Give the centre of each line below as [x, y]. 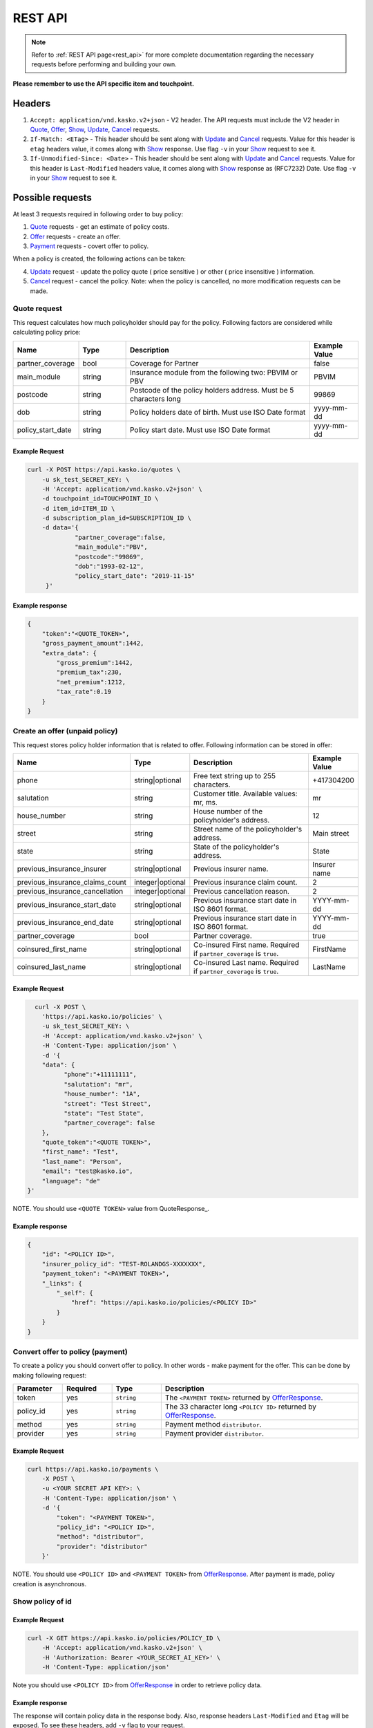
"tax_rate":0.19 [84, 692]
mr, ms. [205, 802]
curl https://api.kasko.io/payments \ [93, 1469]
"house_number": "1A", [102, 1094]
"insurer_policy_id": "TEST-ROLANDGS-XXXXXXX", [124, 1264]
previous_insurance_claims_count [72, 883]
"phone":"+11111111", [100, 1074]
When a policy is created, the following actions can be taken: [99, 259]
